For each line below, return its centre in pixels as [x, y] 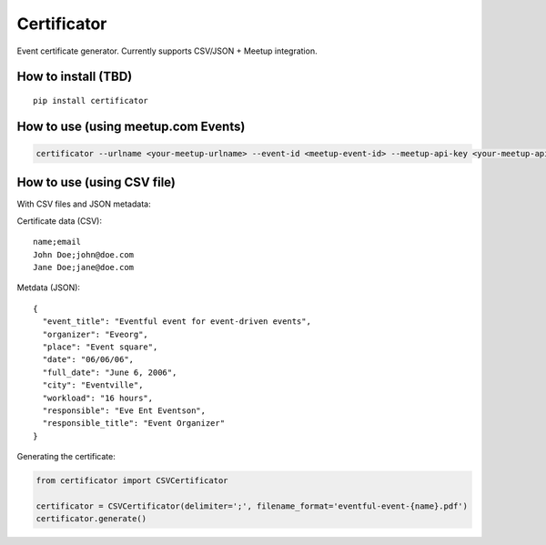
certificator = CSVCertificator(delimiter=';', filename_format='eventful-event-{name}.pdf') [252, 506]
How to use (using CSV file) [96, 182]
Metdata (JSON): [49, 288]
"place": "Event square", [100, 347]
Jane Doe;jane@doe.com [84, 267]
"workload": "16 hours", [98, 398]
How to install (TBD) [75, 77]
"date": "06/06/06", [88, 360]
